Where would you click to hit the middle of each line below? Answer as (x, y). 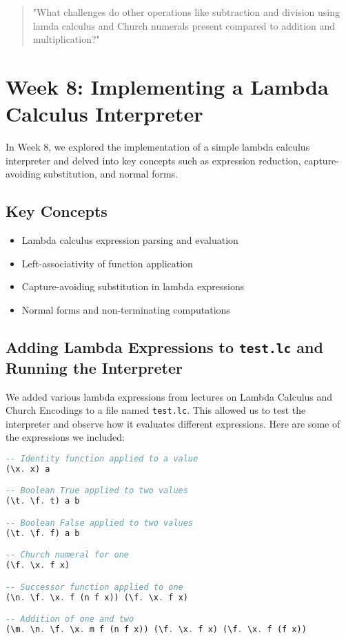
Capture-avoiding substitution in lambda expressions (133, 286)
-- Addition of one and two (70, 619)
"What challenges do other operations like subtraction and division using (186, 12)
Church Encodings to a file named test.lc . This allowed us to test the (156, 410)
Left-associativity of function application (107, 263)
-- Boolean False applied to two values (100, 523)
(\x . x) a (28, 469)
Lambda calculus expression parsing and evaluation (130, 240)
